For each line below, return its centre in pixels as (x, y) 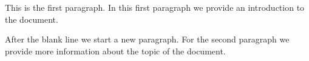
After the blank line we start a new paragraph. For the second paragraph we (147, 39)
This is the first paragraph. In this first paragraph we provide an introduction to (155, 7)
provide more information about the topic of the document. (115, 51)
